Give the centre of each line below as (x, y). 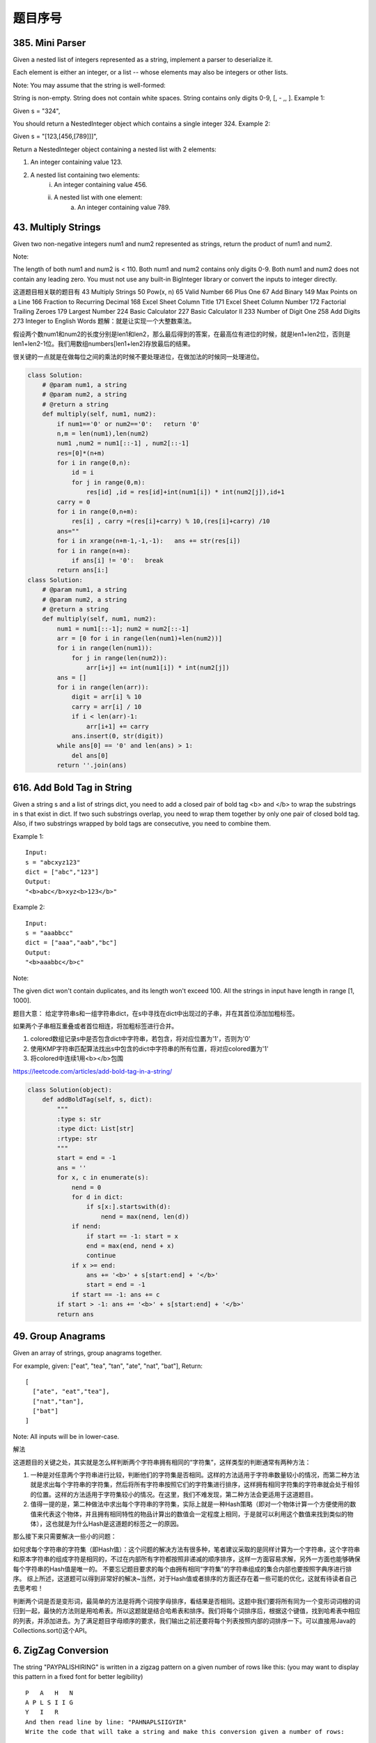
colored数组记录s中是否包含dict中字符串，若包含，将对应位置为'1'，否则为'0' (140, 1039)
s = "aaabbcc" (49, 933)
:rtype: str (77, 1139)
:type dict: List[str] (96, 1129)
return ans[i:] (83, 570)
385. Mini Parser (49, 43)
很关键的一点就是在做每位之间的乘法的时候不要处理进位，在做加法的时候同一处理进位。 (138, 356)
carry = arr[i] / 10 (107, 707)
